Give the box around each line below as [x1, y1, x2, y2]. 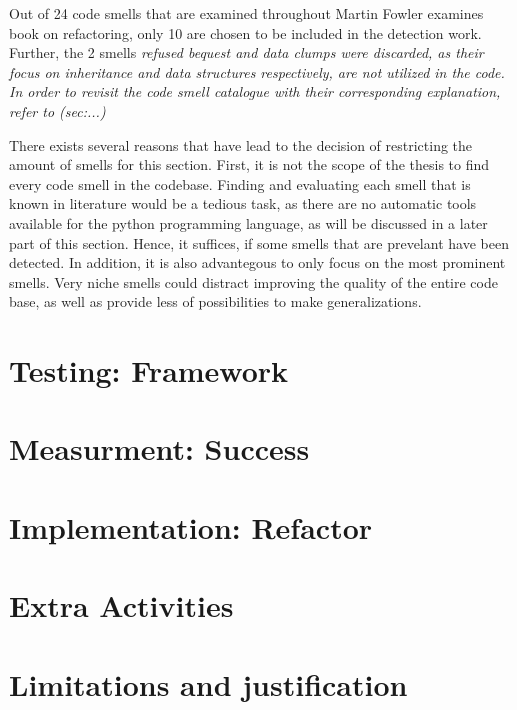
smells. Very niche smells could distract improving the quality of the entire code [9, 271, 498, 292]
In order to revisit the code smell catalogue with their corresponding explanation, [9, 81, 501, 102]
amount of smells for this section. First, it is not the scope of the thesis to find [9, 154, 490, 175]
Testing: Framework [9, 350, 289, 391]
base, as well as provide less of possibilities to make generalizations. [9, 291, 422, 312]
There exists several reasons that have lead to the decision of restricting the [9, 134, 473, 155]
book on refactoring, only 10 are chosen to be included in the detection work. [9, 22, 482, 43]
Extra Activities [9, 585, 234, 626]
